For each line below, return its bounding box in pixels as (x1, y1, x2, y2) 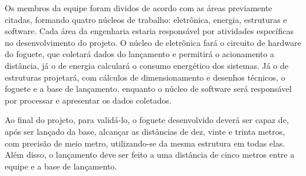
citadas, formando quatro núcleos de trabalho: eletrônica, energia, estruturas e (5, 13, 287, 25)
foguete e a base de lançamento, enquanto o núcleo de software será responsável (5, 82, 292, 95)
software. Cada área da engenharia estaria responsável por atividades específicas (5, 25, 294, 37)
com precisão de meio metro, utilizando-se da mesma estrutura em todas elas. (5, 137, 285, 149)
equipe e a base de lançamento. (5, 160, 117, 172)
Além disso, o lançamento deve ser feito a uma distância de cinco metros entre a (5, 148, 295, 161)
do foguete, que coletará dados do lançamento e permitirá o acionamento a (5, 48, 275, 60)
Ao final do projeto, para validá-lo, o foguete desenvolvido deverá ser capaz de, (5, 114, 289, 126)
